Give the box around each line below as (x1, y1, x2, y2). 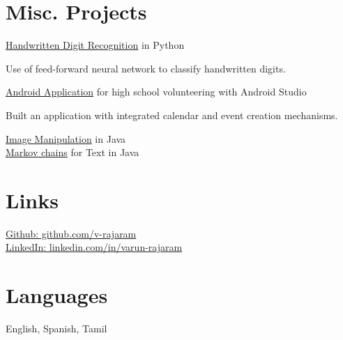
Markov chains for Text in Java (6, 145, 139, 160)
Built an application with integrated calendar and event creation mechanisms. (6, 107, 338, 122)
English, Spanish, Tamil (6, 321, 107, 336)
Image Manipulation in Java (6, 131, 126, 146)
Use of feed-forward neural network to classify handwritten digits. (6, 61, 286, 75)
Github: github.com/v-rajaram (6, 226, 137, 240)
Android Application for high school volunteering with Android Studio (6, 84, 307, 99)
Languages (6, 281, 108, 309)
